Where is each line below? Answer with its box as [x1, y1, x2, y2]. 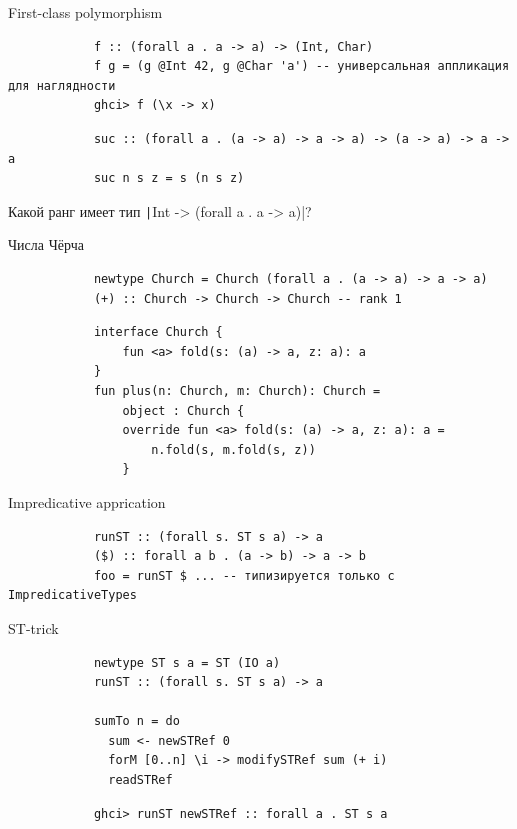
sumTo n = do [93, 714, 180, 729]
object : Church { [122, 403, 245, 418]
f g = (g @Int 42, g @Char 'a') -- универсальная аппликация [93, 59, 510, 74]
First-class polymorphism [8, 2, 163, 22]
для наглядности [8, 78, 116, 93]
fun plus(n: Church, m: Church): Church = [93, 383, 381, 398]
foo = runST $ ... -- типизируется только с [93, 568, 395, 583]
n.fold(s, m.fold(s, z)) [151, 442, 316, 457]
